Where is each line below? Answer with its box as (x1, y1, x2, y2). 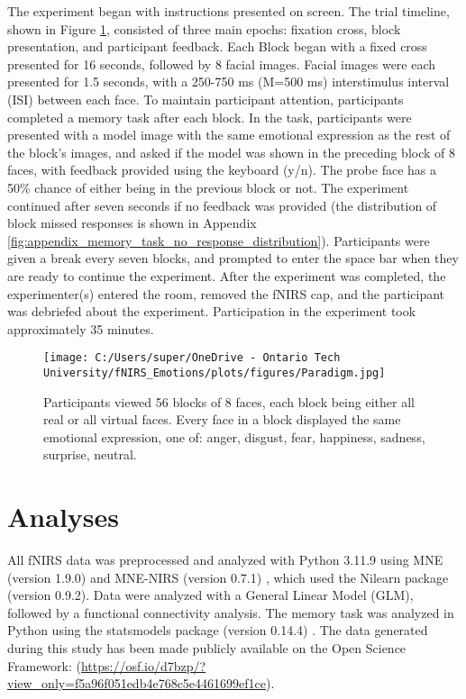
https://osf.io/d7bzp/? (80, 656, 206, 675)
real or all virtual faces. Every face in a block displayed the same (43, 410, 401, 429)
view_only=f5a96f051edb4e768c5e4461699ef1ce (7, 674, 266, 693)
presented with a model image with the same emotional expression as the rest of (7, 125, 451, 144)
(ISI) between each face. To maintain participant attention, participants (7, 89, 404, 108)
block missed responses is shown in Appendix (7, 213, 257, 232)
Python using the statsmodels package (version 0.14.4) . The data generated (7, 621, 428, 640)
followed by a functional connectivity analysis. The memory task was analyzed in (7, 603, 454, 622)
